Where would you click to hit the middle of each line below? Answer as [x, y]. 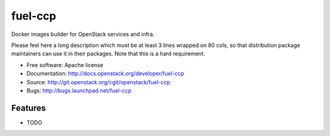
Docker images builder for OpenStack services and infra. [83, 34]
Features [28, 108]
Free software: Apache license [65, 65]
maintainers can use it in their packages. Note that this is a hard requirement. [108, 54]
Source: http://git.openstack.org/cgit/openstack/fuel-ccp [98, 82]
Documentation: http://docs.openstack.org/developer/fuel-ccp [105, 74]
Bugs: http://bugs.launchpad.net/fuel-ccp [79, 90]
